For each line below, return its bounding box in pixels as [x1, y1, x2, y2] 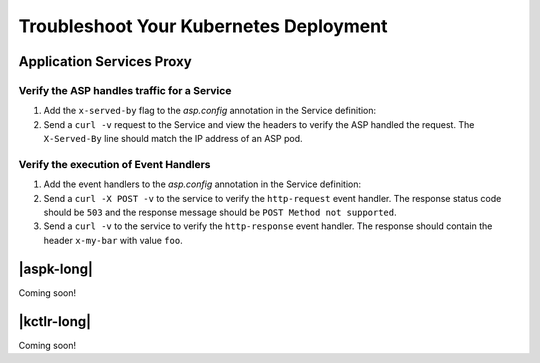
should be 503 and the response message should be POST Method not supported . [43, 206, 397, 219]
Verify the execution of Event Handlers [18, 157, 211, 171]
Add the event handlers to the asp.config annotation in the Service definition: [43, 178, 362, 190]
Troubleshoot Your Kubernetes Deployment [18, 15, 388, 37]
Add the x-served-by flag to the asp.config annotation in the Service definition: [43, 105, 377, 117]
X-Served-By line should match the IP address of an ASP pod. [43, 133, 304, 145]
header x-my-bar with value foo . [43, 234, 184, 246]
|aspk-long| [18, 260, 94, 277]
